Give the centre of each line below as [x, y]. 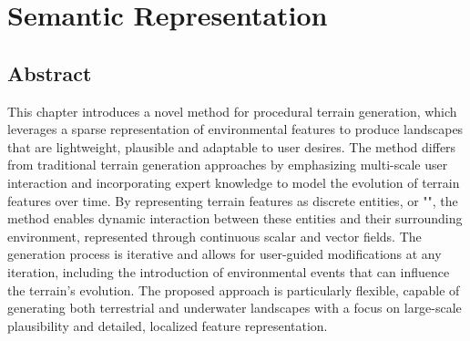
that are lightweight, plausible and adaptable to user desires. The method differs [232, 146]
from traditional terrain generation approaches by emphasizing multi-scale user [228, 165]
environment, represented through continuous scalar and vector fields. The [215, 236]
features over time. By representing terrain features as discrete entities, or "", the [233, 200]
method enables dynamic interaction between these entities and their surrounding [235, 218]
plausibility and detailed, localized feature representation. [168, 325]
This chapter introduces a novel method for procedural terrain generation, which [232, 111]
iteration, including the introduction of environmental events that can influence [229, 271]
